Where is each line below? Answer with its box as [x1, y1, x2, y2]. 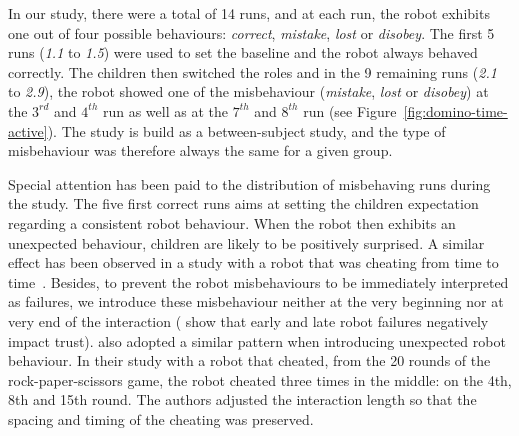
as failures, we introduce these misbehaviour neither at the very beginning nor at [8, 291, 504, 312]
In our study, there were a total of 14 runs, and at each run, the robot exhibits [8, 3, 490, 23]
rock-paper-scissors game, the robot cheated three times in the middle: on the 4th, [8, 369, 512, 390]
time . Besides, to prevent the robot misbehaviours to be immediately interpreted [8, 271, 509, 292]
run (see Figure [303, 100, 397, 121]
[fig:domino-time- [403, 100, 508, 121]
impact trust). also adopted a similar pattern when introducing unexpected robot [8, 330, 506, 351]
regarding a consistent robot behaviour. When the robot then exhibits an [8, 212, 456, 233]
